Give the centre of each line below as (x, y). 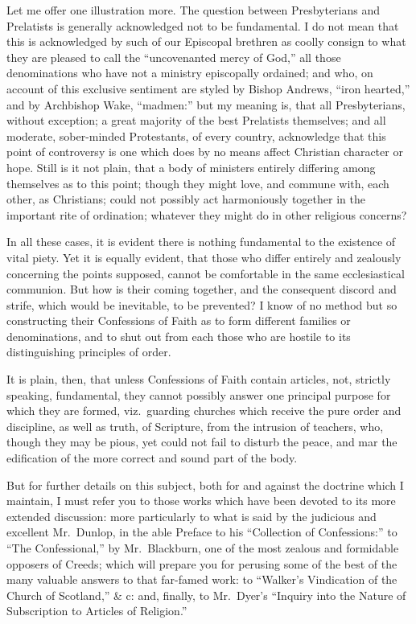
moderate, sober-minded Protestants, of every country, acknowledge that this (196, 135)
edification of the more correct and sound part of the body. (152, 458)
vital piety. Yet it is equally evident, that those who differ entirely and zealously (204, 257)
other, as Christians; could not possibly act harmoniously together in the (186, 199)
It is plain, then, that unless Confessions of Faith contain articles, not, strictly (199, 379)
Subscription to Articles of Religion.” (97, 611)
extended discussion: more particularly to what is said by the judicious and (192, 516)
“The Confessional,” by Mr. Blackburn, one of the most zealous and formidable (203, 548)
